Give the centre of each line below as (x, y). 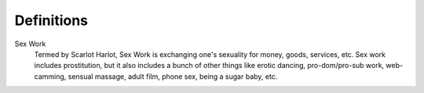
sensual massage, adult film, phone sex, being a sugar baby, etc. (173, 76)
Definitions (51, 20)
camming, (50, 76)
